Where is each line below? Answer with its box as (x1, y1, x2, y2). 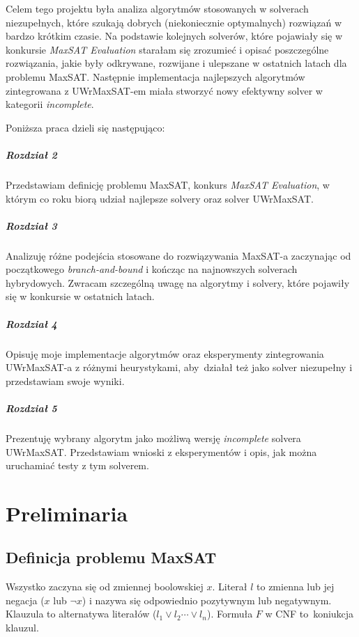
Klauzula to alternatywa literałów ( (6, 606, 157, 621)
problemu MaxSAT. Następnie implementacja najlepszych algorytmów (6, 69, 305, 84)
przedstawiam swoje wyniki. (6, 373, 125, 388)
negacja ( (6, 592, 45, 607)
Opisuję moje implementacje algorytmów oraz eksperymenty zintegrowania (6, 346, 324, 361)
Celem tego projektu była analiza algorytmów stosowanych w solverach (6, 1, 309, 15)
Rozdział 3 (6, 218, 57, 233)
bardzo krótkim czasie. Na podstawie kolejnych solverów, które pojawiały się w (6, 29, 343, 43)
